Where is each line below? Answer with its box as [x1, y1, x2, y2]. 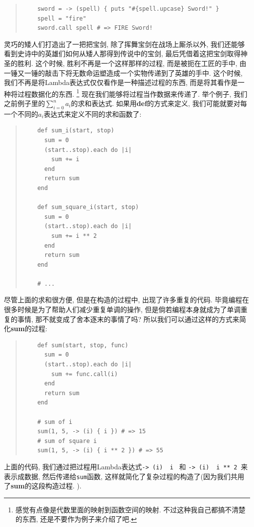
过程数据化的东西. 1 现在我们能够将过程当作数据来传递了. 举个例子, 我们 [17, 87, 248, 99]
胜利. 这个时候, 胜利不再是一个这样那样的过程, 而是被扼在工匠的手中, [17, 58, 237, 68]
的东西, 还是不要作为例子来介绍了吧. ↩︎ [15, 514, 137, 524]
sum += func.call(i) [51, 370, 118, 378]
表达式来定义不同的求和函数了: [43, 108, 142, 119]
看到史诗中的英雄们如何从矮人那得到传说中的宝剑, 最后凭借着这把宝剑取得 [4, 48, 241, 59]
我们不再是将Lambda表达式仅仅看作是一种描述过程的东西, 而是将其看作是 [4, 77, 238, 87]
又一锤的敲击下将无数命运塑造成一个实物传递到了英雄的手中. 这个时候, [17, 67, 243, 78]
